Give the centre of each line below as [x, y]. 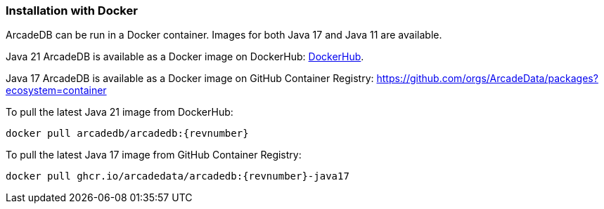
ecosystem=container [56, 90]
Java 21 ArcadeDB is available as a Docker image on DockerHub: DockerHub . [185, 57]
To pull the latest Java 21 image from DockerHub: [120, 112]
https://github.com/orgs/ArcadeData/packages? [487, 79]
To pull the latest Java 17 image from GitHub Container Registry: [154, 155]
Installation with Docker [72, 11]
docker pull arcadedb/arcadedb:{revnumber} [127, 134]
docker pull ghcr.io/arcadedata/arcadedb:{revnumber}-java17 [178, 176]
